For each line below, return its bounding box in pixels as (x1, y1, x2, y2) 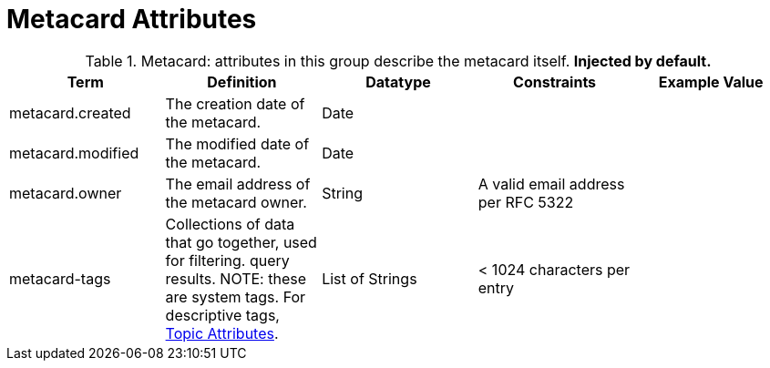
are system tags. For (165, 287, 306, 306)
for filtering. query (165, 250, 290, 270)
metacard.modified (9, 143, 139, 162)
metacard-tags (9, 269, 111, 288)
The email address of (165, 174, 311, 193)
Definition (207, 72, 277, 91)
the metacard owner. (165, 192, 307, 211)
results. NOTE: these (165, 269, 306, 288)
